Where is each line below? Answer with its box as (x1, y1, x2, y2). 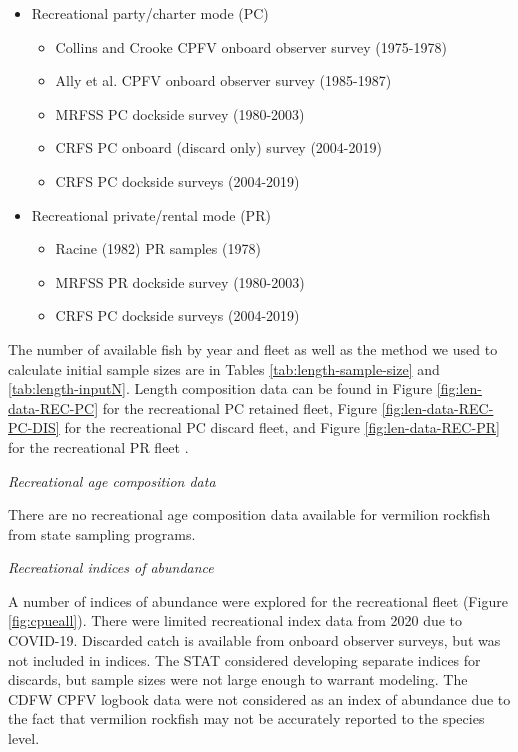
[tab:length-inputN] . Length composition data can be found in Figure (8, 378, 433, 399)
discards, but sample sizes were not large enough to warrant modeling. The (8, 669, 468, 690)
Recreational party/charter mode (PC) (31, 3, 269, 23)
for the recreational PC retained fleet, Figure (102, 397, 378, 418)
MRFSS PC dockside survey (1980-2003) (55, 103, 305, 124)
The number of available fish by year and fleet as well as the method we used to (8, 338, 498, 359)
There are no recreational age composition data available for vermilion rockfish (8, 504, 491, 525)
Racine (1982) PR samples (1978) (55, 238, 261, 259)
